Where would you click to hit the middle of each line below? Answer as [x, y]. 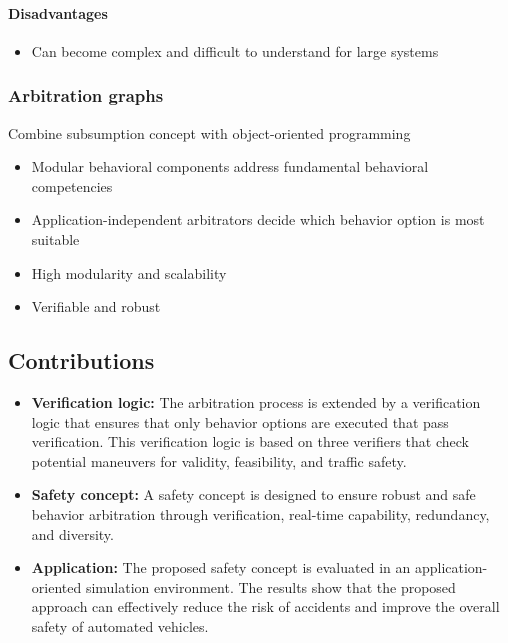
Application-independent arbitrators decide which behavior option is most [258, 219]
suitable [55, 238]
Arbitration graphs [86, 95]
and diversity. [72, 533]
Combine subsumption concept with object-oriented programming [209, 132]
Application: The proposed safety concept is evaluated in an [221, 567]
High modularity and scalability [129, 272]
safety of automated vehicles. [120, 625]
